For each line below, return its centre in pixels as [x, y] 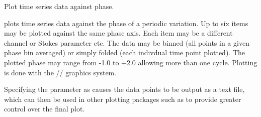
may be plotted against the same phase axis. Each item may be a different [118, 33]
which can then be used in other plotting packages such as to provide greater [123, 99]
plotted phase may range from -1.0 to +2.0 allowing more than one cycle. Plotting [131, 62]
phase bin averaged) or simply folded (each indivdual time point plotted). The [124, 52]
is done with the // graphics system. [60, 72]
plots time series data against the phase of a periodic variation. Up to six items [126, 23]
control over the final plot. [45, 109]
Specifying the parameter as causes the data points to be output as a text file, [124, 89]
